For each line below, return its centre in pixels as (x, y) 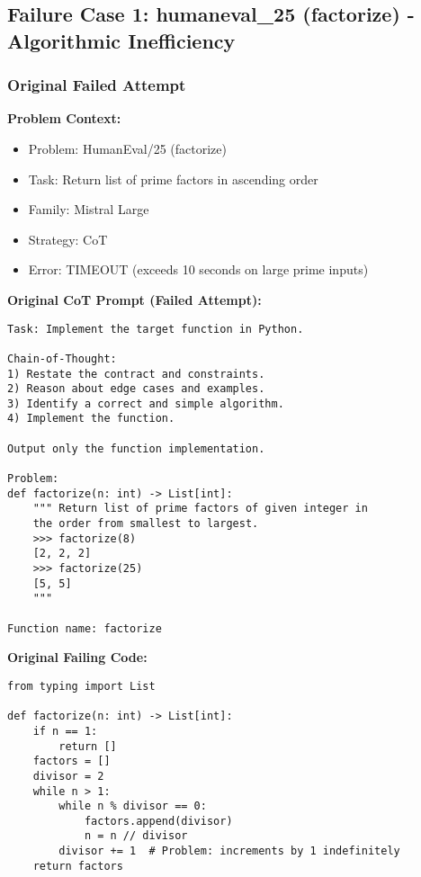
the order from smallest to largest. (146, 524)
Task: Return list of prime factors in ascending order (173, 179)
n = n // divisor (136, 836)
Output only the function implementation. (136, 448)
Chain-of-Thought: (62, 358)
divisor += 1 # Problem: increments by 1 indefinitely (229, 851)
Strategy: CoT (68, 239)
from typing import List (81, 686)
